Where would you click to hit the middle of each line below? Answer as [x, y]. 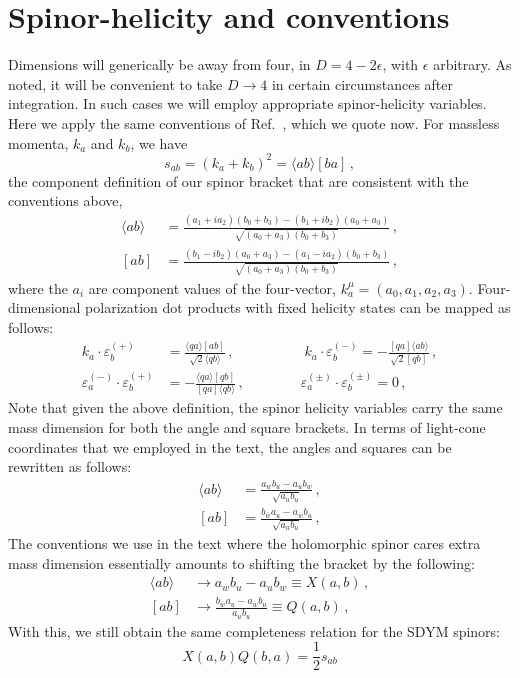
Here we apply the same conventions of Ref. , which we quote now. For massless [254, 122]
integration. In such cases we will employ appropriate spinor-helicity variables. [247, 103]
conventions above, [65, 200]
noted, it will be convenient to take [115, 83]
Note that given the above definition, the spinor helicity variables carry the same [255, 407]
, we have [159, 142]
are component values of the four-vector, [212, 287]
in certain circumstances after [362, 83]
